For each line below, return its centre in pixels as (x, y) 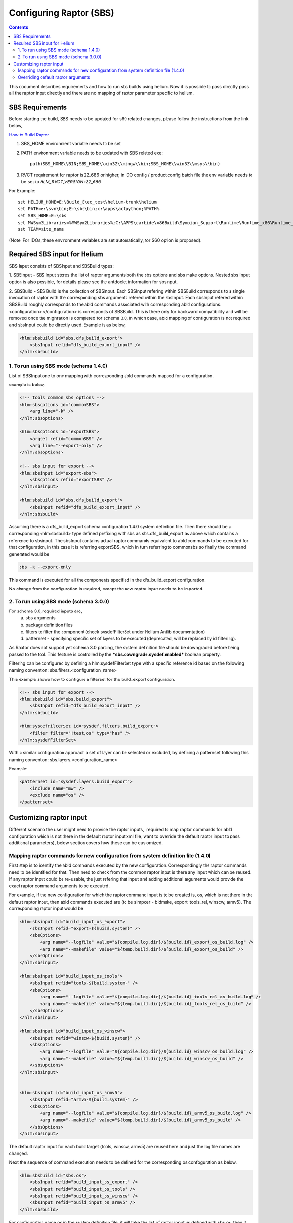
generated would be (29, 554)
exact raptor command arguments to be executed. (59, 886)
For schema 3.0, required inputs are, (46, 611)
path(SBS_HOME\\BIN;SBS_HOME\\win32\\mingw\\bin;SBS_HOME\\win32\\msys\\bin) (125, 164)
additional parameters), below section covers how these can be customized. (86, 843)
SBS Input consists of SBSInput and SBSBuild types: (62, 266)
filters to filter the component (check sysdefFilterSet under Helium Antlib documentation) (115, 632)
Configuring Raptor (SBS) (62, 13)
